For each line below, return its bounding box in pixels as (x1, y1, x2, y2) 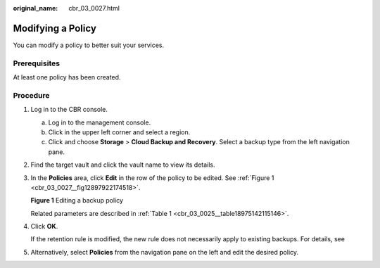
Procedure (13, 90, 50, 100)
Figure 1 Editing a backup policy (30, 196, 123, 205)
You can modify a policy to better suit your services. (13, 41, 165, 49)
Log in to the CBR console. (30, 106, 108, 114)
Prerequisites (13, 58, 60, 68)
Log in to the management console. (48, 118, 151, 127)
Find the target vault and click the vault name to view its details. (30, 160, 215, 169)
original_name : (13, 4, 58, 12)
